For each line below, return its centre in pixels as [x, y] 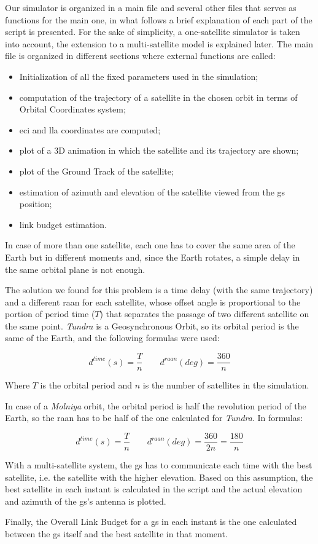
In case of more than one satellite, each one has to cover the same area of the [150, 245]
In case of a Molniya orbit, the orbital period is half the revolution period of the [156, 405]
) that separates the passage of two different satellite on [204, 314]
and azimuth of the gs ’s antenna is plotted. [86, 501]
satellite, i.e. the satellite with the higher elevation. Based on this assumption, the [159, 477]
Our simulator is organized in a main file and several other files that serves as [151, 7]
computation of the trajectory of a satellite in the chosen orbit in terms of [158, 97]
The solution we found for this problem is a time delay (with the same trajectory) [159, 290]
